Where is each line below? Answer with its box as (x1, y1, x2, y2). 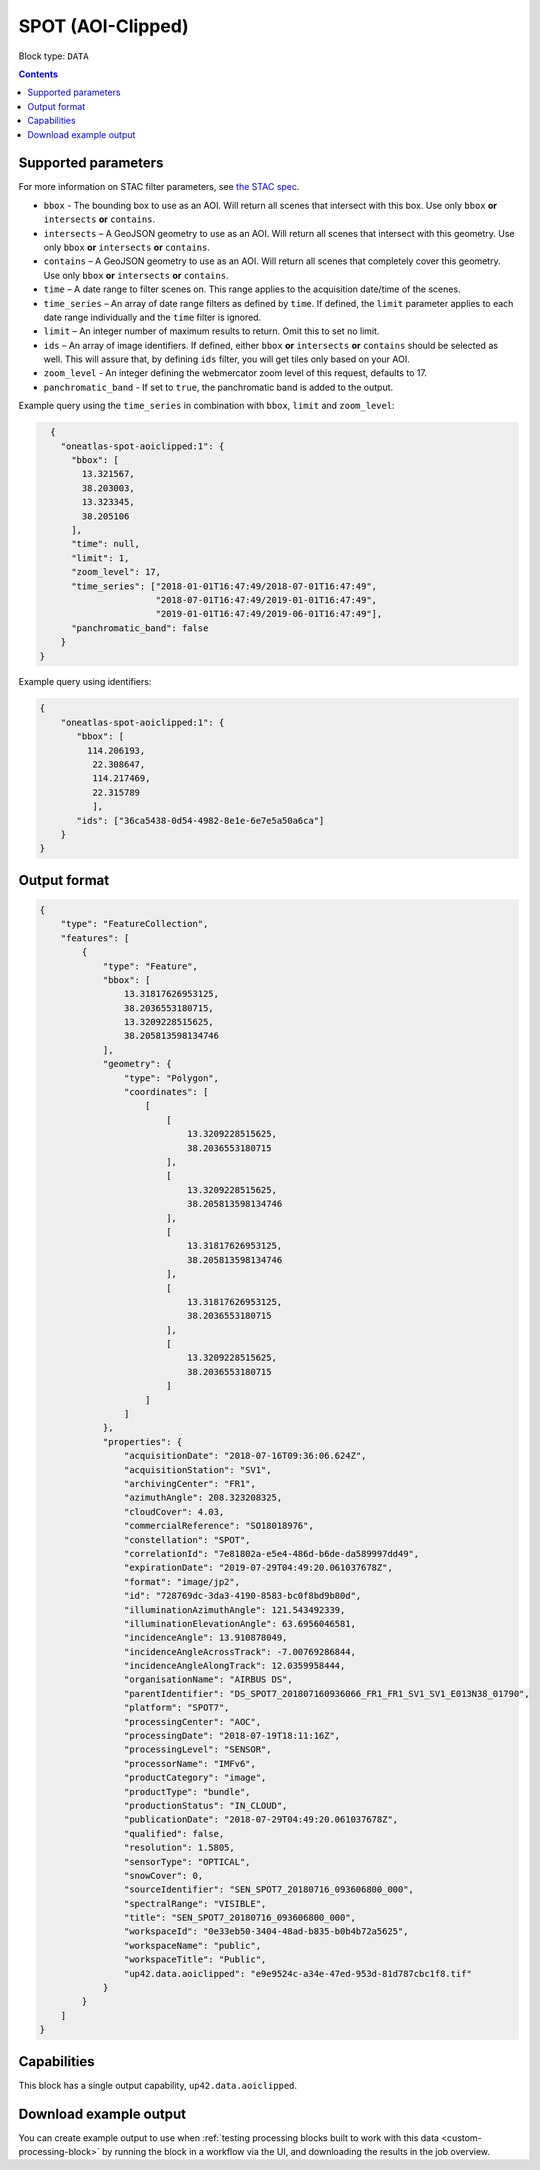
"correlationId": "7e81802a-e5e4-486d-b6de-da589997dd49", (123, 1548, 420, 1559)
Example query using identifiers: (18, 676, 152, 688)
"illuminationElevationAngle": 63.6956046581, (123, 1618, 357, 1629)
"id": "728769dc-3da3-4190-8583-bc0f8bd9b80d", (123, 1590, 362, 1602)
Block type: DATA (18, 50, 89, 62)
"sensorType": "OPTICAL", (123, 1856, 251, 1867)
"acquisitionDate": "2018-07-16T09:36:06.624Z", (123, 1450, 367, 1462)
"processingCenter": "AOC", (123, 1716, 262, 1727)
